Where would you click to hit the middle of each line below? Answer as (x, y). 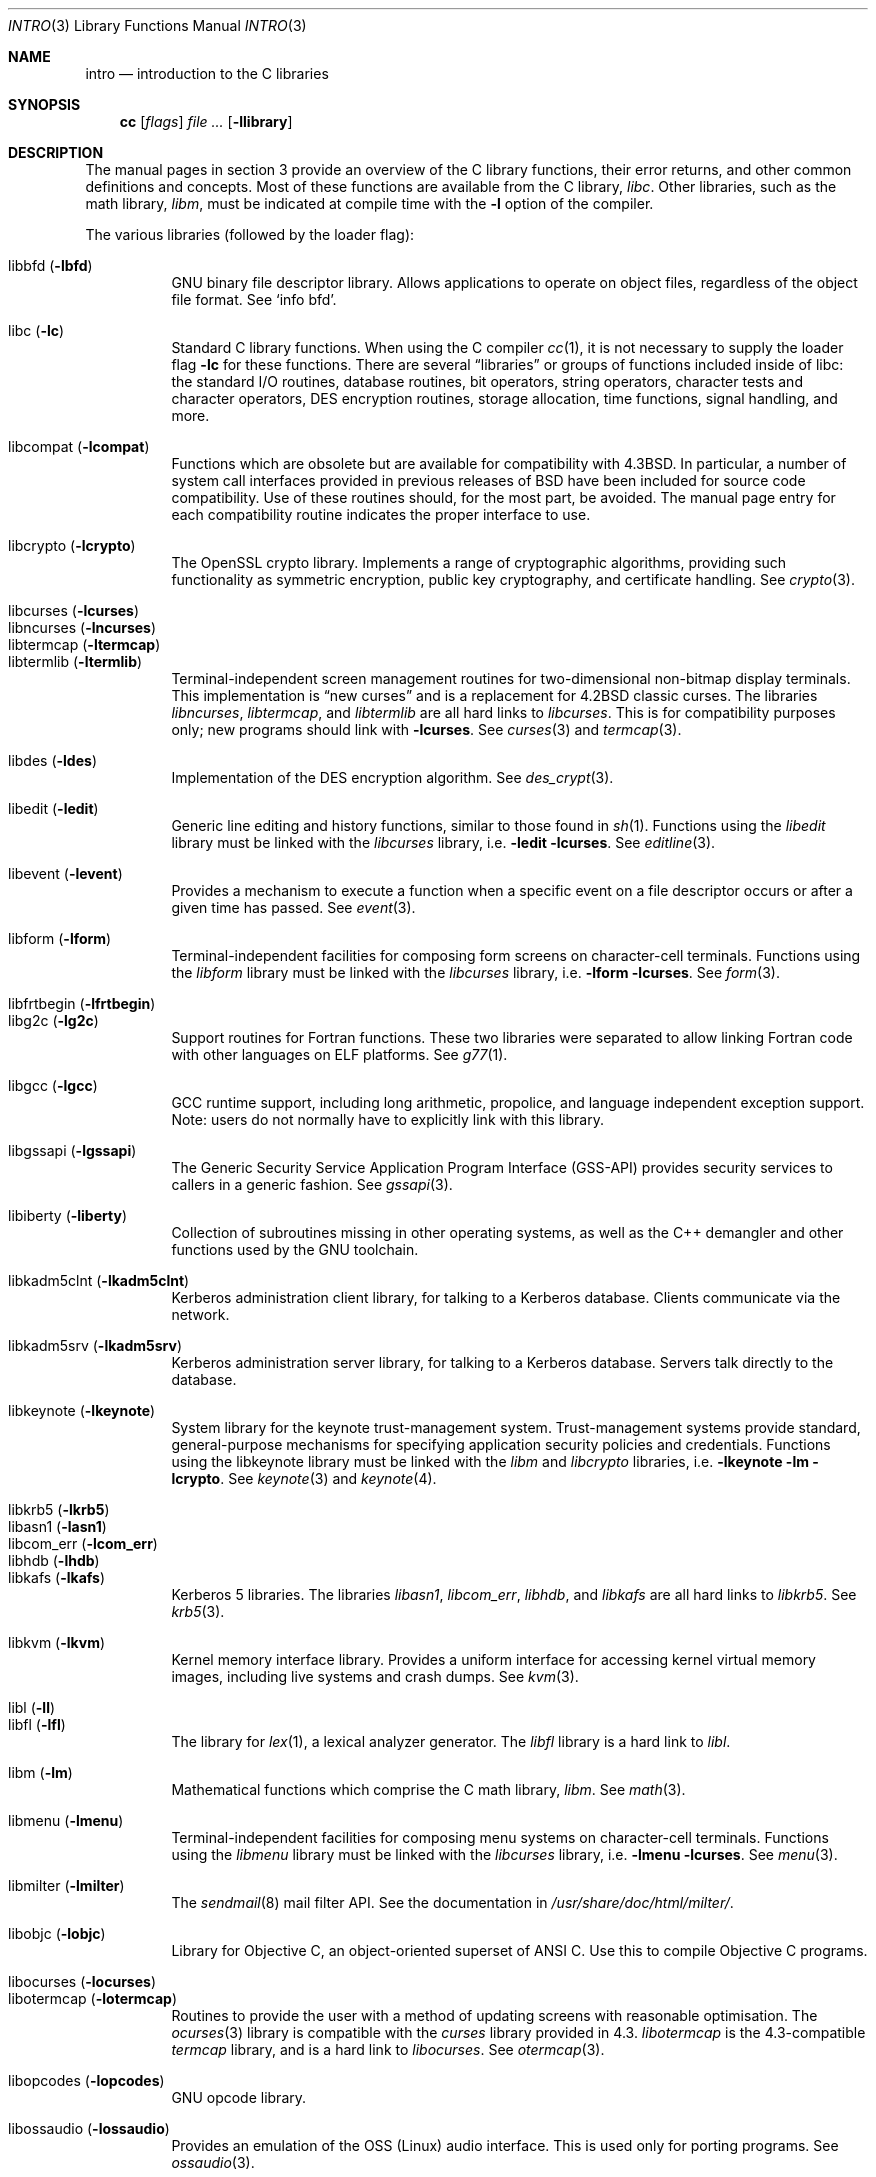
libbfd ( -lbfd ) (50, 265)
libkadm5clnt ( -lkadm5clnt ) (99, 1280)
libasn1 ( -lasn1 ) (57, 1526)
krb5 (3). (198, 1611)
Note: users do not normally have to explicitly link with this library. (387, 1119)
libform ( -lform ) (60, 938)
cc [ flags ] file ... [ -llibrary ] (206, 121)
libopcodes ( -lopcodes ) (86, 2080)
